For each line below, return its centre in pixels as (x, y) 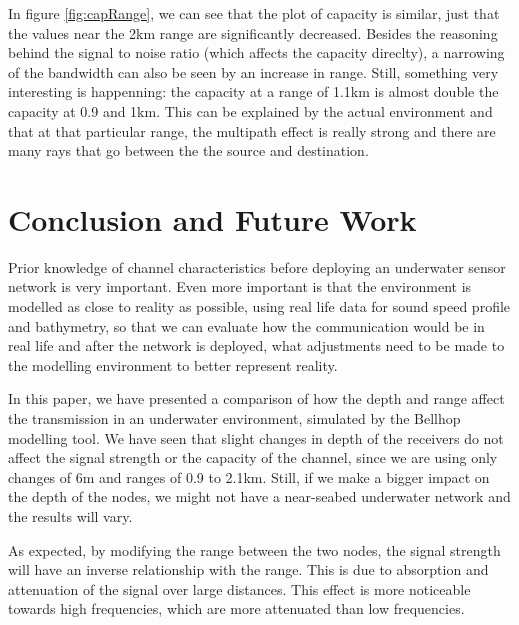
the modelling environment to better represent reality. (173, 364)
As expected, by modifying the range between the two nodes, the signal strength (254, 549)
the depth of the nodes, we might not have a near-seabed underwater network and (259, 496)
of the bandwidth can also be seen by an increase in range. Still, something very (253, 71)
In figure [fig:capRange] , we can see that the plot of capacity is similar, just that (254, 13)
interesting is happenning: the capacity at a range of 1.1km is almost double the (253, 91)
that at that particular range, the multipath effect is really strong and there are (252, 130)
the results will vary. (70, 516)
